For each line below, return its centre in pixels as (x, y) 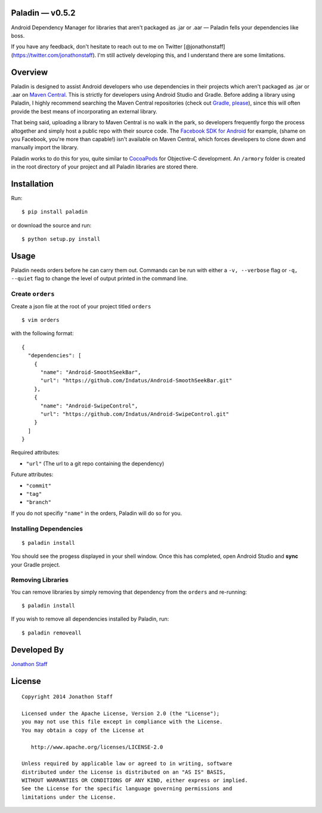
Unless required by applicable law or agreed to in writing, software (127, 764)
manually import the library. (45, 148)
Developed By (38, 650)
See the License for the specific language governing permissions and (127, 789)
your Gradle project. (36, 565)
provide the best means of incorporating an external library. (84, 111)
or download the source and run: (51, 225)
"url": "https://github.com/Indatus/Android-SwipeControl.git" (135, 414)
